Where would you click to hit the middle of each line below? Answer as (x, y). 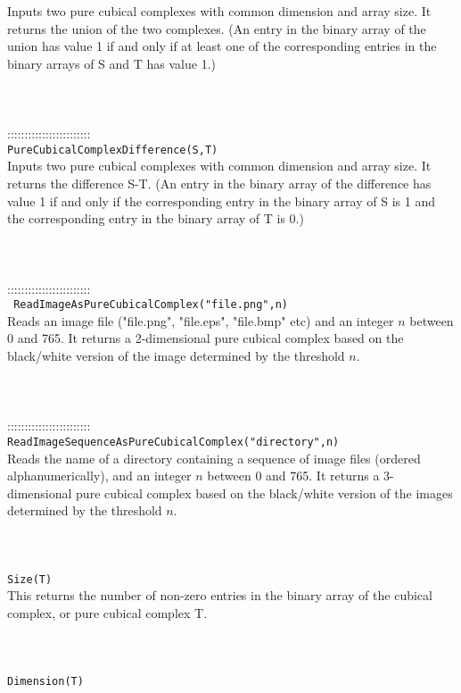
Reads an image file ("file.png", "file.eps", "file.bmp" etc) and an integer (201, 320)
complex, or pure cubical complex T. (107, 613)
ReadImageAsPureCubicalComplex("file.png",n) (151, 305)
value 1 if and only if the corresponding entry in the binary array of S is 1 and (221, 200)
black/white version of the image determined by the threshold (176, 355)
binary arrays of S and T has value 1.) (112, 63)
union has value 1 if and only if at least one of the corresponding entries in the (222, 46)
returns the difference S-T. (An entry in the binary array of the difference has (219, 183)
